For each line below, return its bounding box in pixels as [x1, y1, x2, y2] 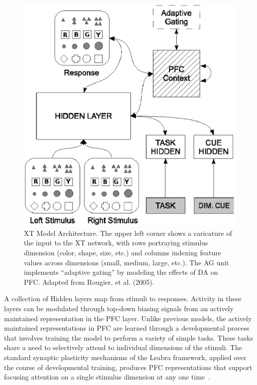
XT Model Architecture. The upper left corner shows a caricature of [24, 227, 232, 238]
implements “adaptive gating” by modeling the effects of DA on [24, 267, 218, 277]
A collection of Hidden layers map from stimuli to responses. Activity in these [4, 293, 242, 304]
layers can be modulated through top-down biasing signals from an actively [4, 303, 234, 314]
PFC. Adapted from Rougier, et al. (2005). [24, 276, 154, 287]
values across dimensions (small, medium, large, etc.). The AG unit [24, 257, 229, 267]
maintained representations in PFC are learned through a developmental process [4, 323, 250, 333]
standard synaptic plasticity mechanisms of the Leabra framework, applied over [4, 352, 247, 363]
